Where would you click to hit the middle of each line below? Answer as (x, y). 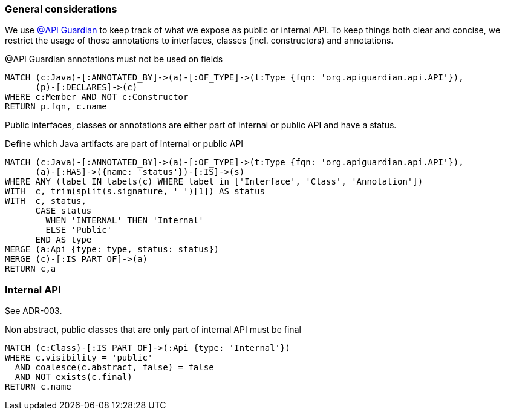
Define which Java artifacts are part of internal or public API (124, 144)
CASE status (64, 211)
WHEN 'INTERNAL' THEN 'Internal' (125, 221)
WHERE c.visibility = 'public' (79, 358)
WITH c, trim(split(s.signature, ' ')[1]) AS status (135, 191)
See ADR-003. (34, 311)
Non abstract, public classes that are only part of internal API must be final (153, 330)
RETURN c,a (31, 269)
